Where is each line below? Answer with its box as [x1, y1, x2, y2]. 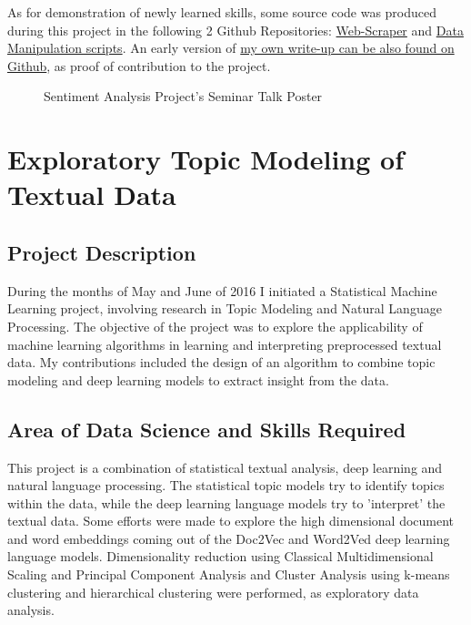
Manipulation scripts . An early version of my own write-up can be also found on [7, 38, 455, 57]
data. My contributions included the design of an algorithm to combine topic [7, 353, 436, 372]
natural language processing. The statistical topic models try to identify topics [7, 476, 445, 495]
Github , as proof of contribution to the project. [7, 56, 271, 75]
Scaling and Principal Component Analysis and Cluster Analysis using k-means [7, 565, 450, 584]
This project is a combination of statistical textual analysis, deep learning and [7, 457, 443, 476]
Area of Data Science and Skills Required [7, 415, 406, 443]
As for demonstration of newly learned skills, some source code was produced [7, 3, 437, 21]
